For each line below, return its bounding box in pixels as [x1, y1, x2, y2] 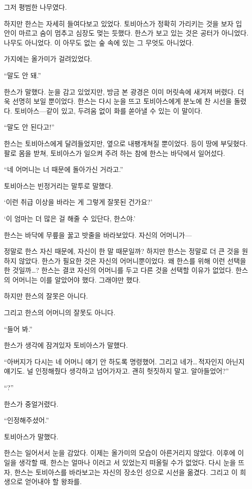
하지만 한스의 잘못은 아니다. [4, 291, 88, 301]
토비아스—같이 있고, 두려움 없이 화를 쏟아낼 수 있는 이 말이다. [14, 105, 203, 115]
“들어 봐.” [4, 323, 33, 334]
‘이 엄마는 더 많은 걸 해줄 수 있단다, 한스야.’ [4, 213, 136, 223]
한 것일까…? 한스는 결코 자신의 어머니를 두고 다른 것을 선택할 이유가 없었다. [4, 265, 233, 275]
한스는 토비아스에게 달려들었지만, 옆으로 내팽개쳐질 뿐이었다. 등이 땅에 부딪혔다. [4, 138, 248, 148]
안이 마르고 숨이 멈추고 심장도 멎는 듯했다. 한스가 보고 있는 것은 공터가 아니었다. [4, 28, 249, 38]
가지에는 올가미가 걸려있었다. [4, 54, 92, 64]
